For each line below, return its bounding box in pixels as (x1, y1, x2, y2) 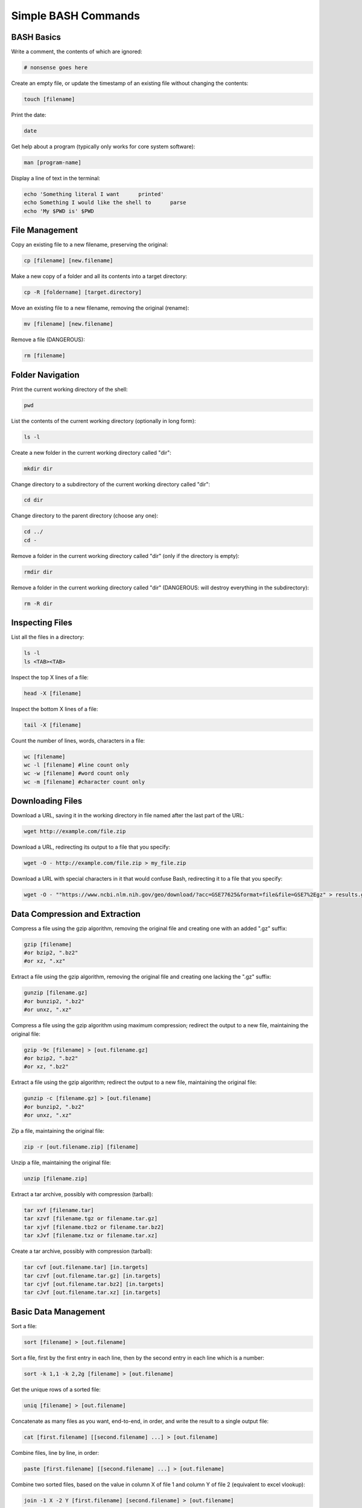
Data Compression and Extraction (11, 908, 141, 919)
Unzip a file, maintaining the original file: (11, 1159, 112, 1167)
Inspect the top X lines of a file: (11, 673, 89, 681)
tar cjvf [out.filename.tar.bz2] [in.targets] (24, 1281, 164, 1287)
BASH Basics (11, 32, 62, 42)
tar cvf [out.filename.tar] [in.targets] (24, 1264, 148, 1271)
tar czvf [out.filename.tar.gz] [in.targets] (24, 1272, 161, 1279)
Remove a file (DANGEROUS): (11, 336, 85, 343)
